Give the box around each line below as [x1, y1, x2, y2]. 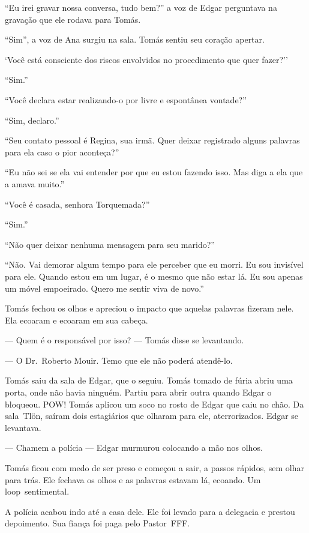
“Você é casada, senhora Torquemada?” [5, 197, 150, 210]
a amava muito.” [5, 177, 65, 190]
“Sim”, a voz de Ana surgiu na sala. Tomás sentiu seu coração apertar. [5, 33, 265, 46]
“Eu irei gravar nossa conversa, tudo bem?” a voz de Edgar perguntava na [5, 1, 277, 13]
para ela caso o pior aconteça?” [5, 145, 119, 158]
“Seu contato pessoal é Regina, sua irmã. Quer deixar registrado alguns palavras [5, 134, 300, 146]
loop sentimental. [5, 485, 70, 498]
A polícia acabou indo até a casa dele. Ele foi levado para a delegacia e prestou [5, 505, 295, 517]
